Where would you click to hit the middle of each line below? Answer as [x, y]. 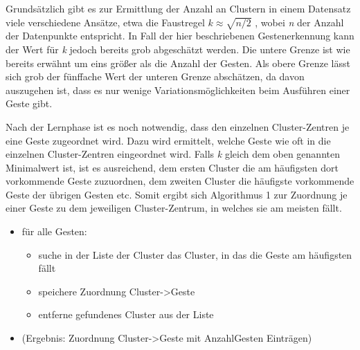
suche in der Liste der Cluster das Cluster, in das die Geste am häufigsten [195, 254]
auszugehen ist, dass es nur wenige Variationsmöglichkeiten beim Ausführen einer [178, 90]
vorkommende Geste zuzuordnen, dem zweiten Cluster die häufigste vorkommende [180, 181]
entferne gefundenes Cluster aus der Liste [126, 314]
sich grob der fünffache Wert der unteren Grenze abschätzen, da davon [155, 76]
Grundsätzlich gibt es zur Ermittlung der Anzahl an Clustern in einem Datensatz [178, 8]
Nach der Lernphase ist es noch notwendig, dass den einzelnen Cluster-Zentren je [178, 126]
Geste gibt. [29, 103]
